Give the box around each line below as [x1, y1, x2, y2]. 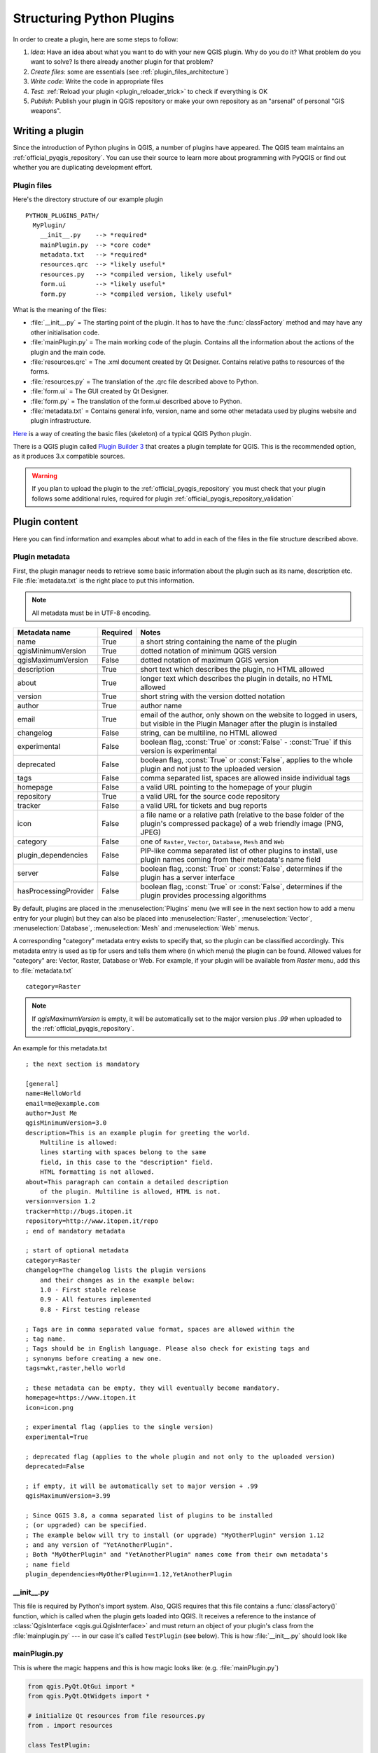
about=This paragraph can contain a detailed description [25, 1178, 229, 1186]
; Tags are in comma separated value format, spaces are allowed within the [25, 1325, 295, 1333]
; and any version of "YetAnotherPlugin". [25, 1541, 174, 1549]
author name [140, 701, 182, 711]
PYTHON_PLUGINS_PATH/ [25, 211, 99, 219]
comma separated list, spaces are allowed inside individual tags [140, 773, 351, 783]
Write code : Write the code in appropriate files [30, 77, 164, 86]
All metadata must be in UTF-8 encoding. [31, 609, 151, 617]
